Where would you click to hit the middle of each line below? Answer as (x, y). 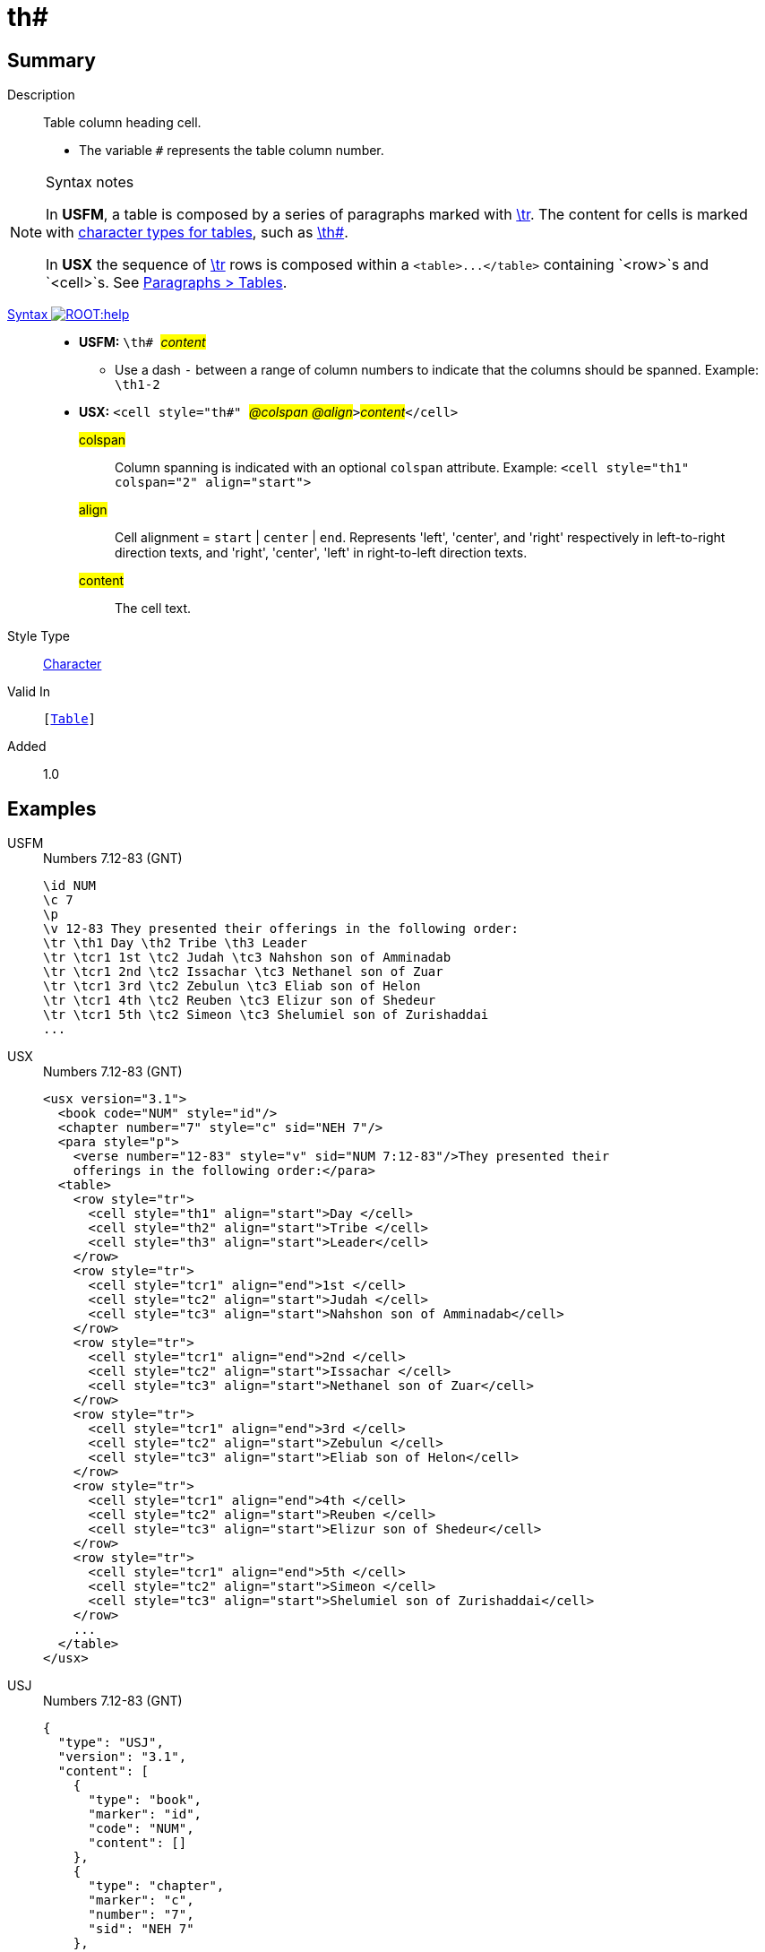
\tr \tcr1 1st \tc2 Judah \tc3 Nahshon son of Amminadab (247, 958)
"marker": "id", (145, 1814)
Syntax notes (90, 182)
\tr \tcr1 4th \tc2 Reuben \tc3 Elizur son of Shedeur (240, 1001)
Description (41, 95)
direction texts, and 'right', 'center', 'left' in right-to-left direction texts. (321, 553)
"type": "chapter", (156, 1886)
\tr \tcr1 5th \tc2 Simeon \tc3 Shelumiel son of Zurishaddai (266, 1015)
